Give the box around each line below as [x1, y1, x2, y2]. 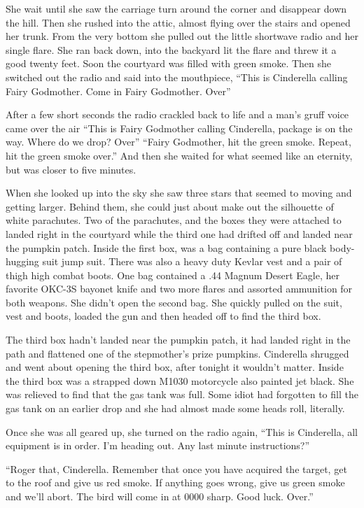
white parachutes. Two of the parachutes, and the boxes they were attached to [6, 213, 342, 227]
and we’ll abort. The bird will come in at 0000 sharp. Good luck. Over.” [6, 489, 314, 503]
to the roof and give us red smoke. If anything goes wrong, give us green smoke [6, 475, 345, 490]
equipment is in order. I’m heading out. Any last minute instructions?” [6, 438, 310, 453]
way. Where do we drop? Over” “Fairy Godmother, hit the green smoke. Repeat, [6, 134, 351, 149]
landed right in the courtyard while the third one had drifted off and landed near [6, 226, 353, 241]
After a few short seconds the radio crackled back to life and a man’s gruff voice [6, 107, 349, 122]
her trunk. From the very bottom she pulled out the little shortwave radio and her [6, 29, 358, 43]
